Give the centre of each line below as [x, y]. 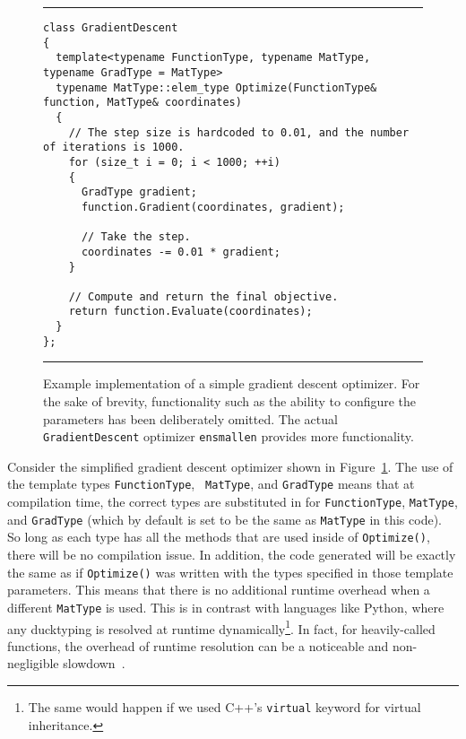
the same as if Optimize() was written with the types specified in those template [230, 572]
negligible [33, 663]
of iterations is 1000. [114, 148]
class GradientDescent [111, 28]
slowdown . [94, 663]
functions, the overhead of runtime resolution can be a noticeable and [198, 645]
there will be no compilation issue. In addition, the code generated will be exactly [232, 555]
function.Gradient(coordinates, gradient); [213, 207]
